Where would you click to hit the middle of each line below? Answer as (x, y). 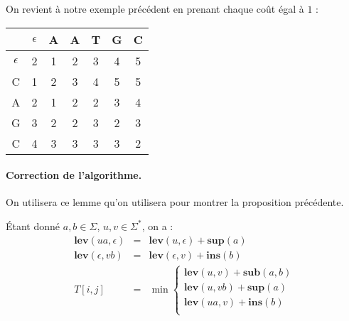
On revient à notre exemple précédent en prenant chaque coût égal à (155, 9)
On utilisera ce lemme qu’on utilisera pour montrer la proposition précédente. (175, 202)
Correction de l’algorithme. (74, 175)
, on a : (157, 225)
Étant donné (33, 225)
